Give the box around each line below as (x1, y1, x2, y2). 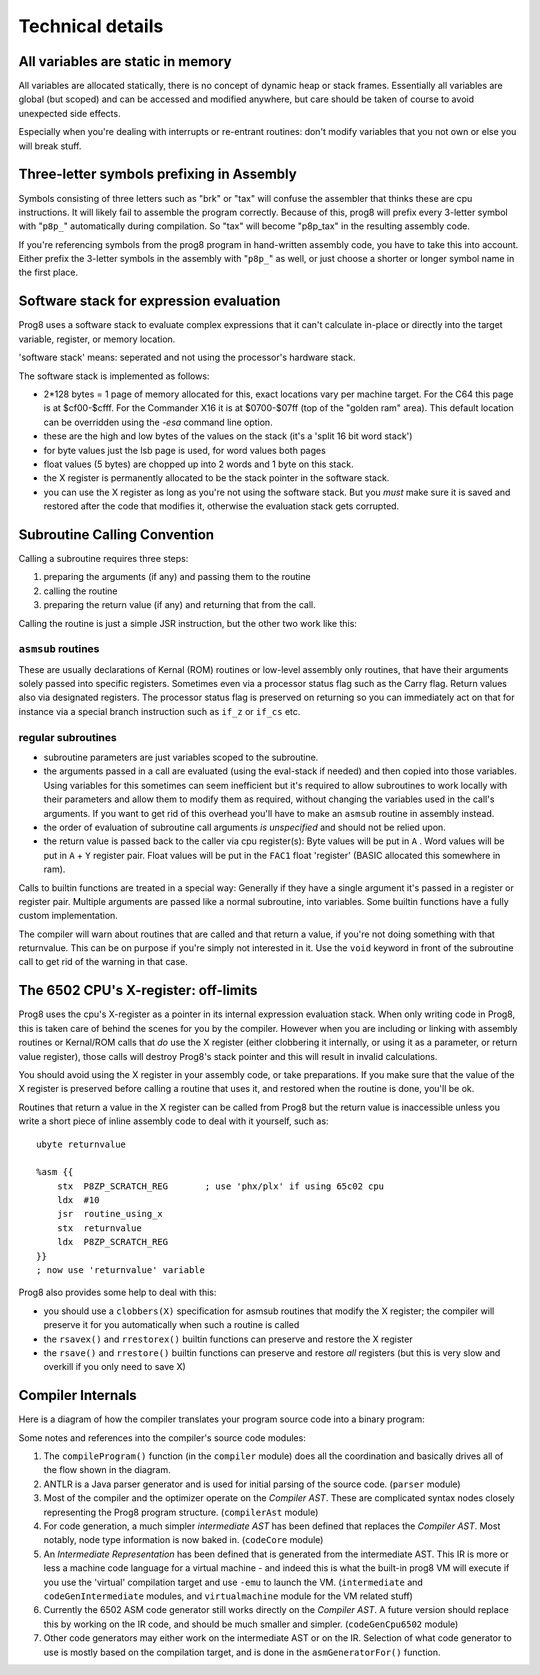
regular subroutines (18, 730, 117, 744)
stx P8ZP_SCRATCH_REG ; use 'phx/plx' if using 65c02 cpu (56, 1180, 385, 1192)
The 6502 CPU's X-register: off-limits (18, 982, 258, 999)
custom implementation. (18, 910, 119, 922)
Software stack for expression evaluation (18, 293, 281, 310)
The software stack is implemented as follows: (18, 370, 210, 382)
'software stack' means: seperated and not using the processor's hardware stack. (18, 351, 356, 364)
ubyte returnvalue (36, 1138, 127, 1150)
